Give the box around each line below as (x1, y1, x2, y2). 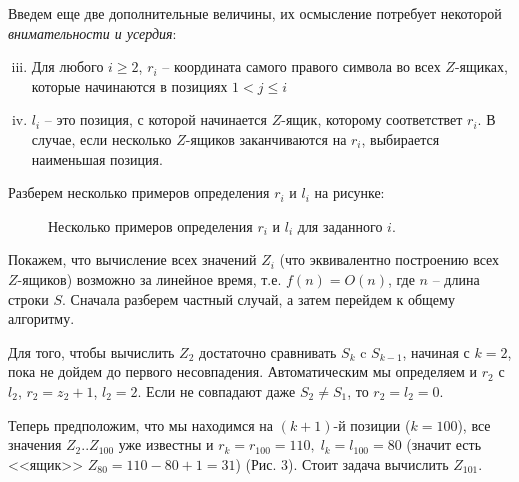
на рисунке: (314, 182, 385, 203)
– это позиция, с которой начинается (44, 109, 267, 130)
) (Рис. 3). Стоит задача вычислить (235, 453, 449, 474)
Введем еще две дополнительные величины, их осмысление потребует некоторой (8, 3, 502, 23)
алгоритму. (8, 308, 75, 329)
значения (8, 434, 62, 455)
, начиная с (402, 341, 470, 362)
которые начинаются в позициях (31, 75, 228, 96)
